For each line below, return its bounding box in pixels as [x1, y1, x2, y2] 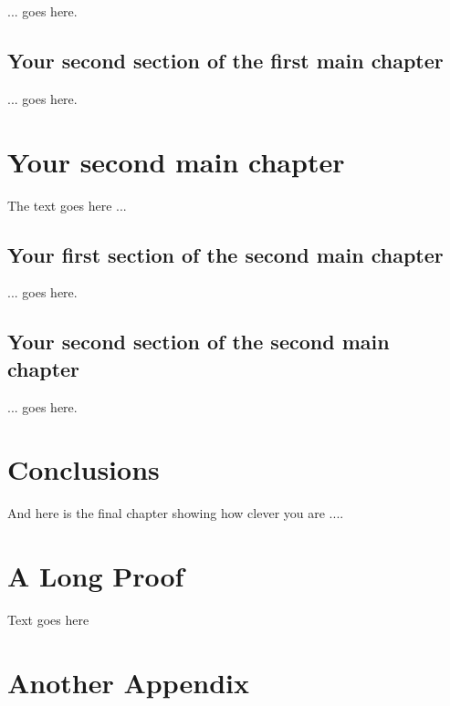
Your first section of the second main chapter [7, 240, 444, 268]
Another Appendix [7, 663, 249, 701]
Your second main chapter [7, 142, 345, 180]
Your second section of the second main [7, 327, 390, 356]
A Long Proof [7, 557, 184, 594]
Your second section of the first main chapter [7, 46, 444, 74]
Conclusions [7, 451, 160, 488]
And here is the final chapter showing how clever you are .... [7, 504, 344, 523]
